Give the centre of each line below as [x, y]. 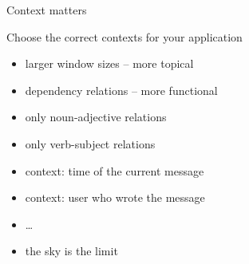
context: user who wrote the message [115, 197]
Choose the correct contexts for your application [125, 36]
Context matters [47, 10]
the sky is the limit [71, 251]
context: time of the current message [115, 170]
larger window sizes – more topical [109, 63]
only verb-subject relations [90, 143]
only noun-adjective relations [96, 117]
